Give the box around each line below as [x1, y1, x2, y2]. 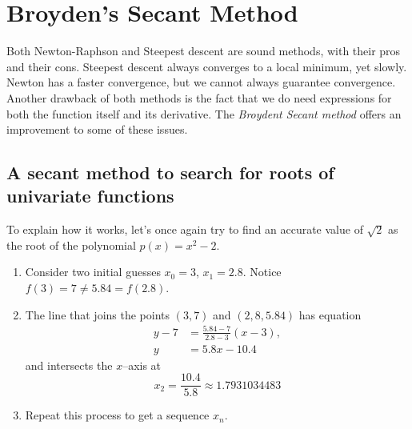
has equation [298, 306, 362, 323]
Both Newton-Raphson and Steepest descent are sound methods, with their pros [6, 42, 401, 59]
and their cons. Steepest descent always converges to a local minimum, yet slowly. [6, 58, 407, 74]
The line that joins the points [25, 306, 170, 323]
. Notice [242, 263, 282, 280]
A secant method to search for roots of [6, 160, 334, 185]
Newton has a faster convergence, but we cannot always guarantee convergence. [6, 74, 396, 90]
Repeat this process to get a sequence [25, 407, 210, 423]
